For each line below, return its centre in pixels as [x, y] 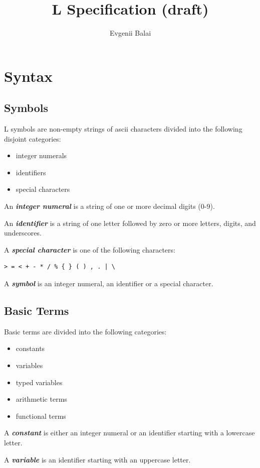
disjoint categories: [33, 138]
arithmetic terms [41, 399]
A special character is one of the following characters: [90, 249]
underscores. [23, 233]
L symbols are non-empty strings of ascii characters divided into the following [123, 129]
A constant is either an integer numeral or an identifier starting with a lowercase [129, 433]
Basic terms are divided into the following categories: [85, 331]
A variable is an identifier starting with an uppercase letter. [97, 459]
